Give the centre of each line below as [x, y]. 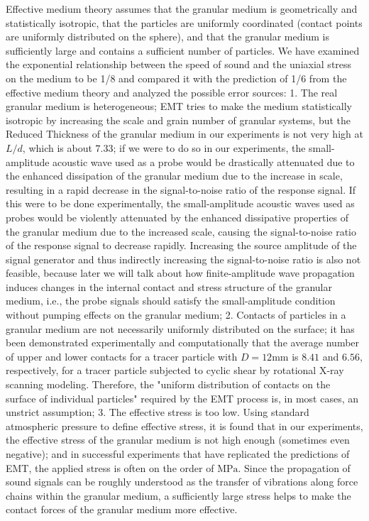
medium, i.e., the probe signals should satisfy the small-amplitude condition [171, 301]
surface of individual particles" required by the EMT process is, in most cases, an [182, 398]
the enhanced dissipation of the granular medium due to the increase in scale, [174, 176]
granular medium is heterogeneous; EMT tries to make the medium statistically [179, 106]
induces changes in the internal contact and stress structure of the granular [169, 286]
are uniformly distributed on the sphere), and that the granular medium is [167, 37]
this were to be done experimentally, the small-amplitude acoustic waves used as [180, 203]
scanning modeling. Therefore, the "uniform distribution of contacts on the [168, 384]
